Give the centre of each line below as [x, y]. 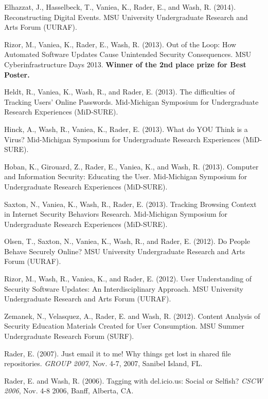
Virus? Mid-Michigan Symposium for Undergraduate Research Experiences [122, 139]
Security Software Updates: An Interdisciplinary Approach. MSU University [124, 288]
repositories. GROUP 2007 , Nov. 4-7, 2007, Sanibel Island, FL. [103, 363]
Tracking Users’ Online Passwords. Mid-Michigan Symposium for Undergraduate [131, 101]
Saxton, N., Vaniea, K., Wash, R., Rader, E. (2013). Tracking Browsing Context [130, 204]
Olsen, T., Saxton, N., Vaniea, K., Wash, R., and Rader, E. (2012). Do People [127, 241]
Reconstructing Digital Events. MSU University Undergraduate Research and [126, 17]
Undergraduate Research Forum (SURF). [69, 336]
